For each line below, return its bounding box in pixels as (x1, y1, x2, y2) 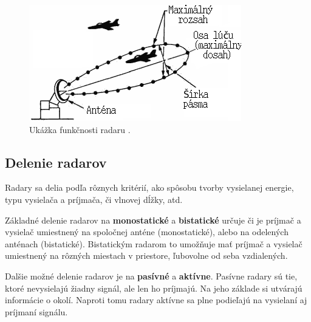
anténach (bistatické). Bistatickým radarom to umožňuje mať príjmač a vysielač (5, 237, 302, 250)
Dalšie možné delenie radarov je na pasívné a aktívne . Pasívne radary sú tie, (5, 269, 298, 282)
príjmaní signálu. (5, 305, 68, 318)
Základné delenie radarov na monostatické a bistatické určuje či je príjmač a (5, 213, 301, 226)
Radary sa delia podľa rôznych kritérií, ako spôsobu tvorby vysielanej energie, (5, 181, 294, 194)
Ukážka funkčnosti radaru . (29, 123, 131, 135)
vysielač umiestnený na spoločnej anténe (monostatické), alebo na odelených (5, 225, 289, 238)
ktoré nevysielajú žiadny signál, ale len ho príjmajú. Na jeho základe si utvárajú (5, 281, 302, 294)
